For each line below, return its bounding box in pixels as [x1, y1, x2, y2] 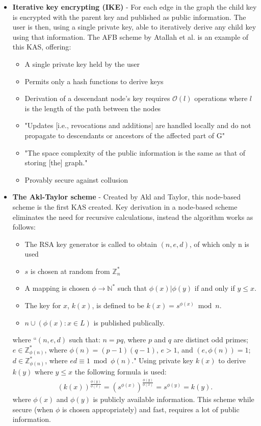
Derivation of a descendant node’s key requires [24, 93, 170, 104]
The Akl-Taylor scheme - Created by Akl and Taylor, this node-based [12, 191, 241, 202]
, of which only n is [189, 238, 249, 249]
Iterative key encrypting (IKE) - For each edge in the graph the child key [12, 2, 257, 12]
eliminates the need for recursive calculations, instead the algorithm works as [12, 211, 253, 222]
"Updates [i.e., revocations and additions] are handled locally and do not [24, 120, 251, 131]
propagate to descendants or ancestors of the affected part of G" [24, 130, 225, 140]
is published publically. [93, 317, 165, 328]
